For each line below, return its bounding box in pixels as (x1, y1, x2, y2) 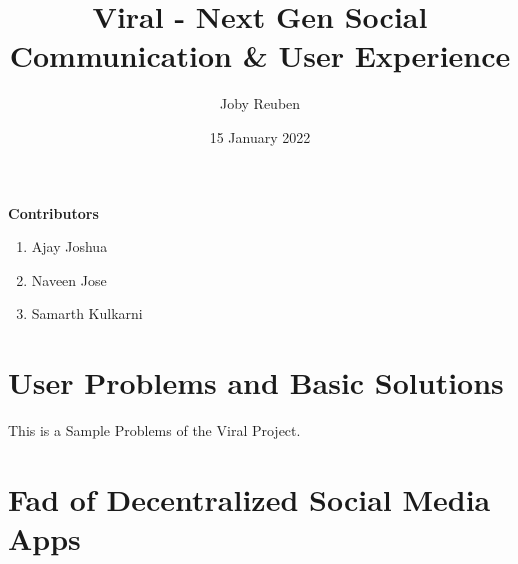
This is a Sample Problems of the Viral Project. (8, 420, 301, 440)
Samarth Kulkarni (31, 303, 143, 324)
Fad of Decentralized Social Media (8, 478, 491, 519)
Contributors (8, 202, 99, 223)
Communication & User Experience (9, 35, 511, 76)
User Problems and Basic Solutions (8, 362, 504, 403)
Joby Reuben (219, 93, 301, 114)
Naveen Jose (31, 269, 107, 290)
